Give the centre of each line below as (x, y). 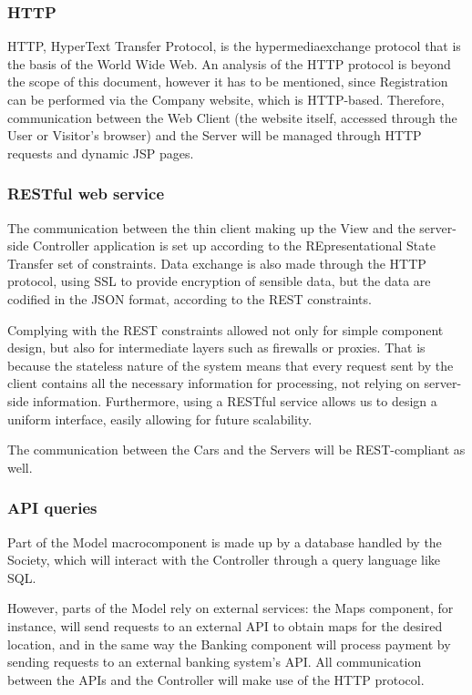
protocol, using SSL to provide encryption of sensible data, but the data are (219, 281)
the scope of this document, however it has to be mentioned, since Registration (228, 82)
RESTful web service (86, 194)
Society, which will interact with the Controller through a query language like (224, 560)
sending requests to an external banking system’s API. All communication (215, 662)
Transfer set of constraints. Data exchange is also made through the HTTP (217, 263)
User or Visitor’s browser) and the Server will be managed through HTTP (215, 135)
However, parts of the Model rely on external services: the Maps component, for (231, 608)
